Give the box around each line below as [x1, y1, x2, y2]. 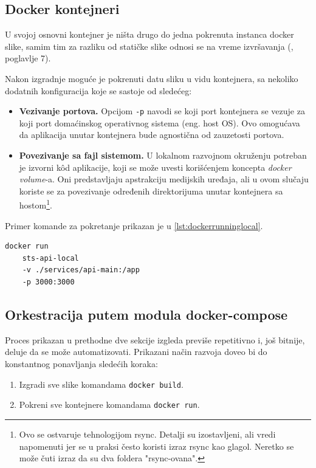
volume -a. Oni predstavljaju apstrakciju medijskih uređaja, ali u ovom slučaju [19, 173, 309, 185]
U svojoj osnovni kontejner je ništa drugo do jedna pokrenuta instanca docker [5, 28, 294, 41]
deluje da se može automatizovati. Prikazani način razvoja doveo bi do [5, 345, 267, 358]
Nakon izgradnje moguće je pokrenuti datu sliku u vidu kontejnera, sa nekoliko [5, 72, 298, 84]
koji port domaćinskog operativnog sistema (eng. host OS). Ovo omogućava [19, 116, 300, 129]
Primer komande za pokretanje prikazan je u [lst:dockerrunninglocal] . [5, 219, 263, 232]
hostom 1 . [19, 197, 52, 212]
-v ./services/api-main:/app [22, 266, 140, 275]
